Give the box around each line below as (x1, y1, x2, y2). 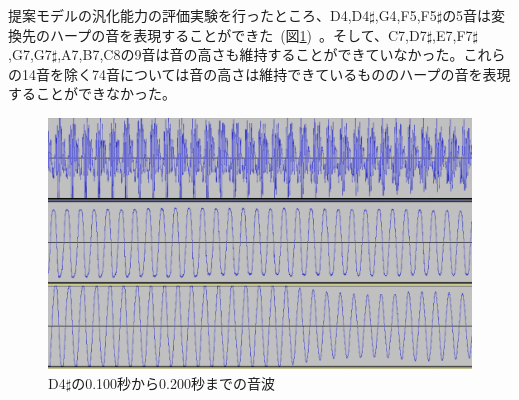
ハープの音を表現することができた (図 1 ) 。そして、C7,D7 (49, 24, 427, 45)
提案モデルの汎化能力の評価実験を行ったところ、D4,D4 (8, 5, 370, 25)
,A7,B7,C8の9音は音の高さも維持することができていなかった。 (57, 44, 464, 65)
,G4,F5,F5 (374, 5, 437, 25)
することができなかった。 (8, 83, 176, 104)
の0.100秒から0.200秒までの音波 (71, 372, 275, 393)
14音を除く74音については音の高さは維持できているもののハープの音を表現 (21, 63, 511, 84)
